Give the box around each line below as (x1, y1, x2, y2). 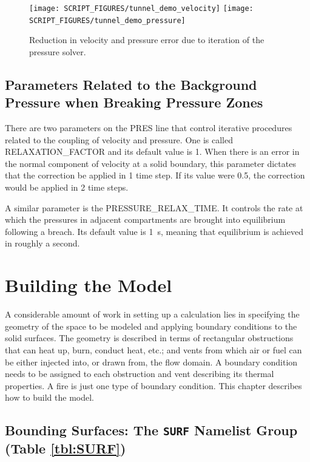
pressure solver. (29, 45, 86, 58)
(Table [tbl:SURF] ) (5, 439, 126, 458)
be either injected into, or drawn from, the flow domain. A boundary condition (5, 355, 298, 368)
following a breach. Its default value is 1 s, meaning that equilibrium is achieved (5, 225, 303, 237)
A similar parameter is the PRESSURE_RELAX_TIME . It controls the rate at (5, 201, 303, 214)
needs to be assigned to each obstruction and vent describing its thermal (5, 367, 274, 380)
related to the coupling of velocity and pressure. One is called (5, 133, 234, 146)
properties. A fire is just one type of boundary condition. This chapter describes (5, 379, 302, 392)
